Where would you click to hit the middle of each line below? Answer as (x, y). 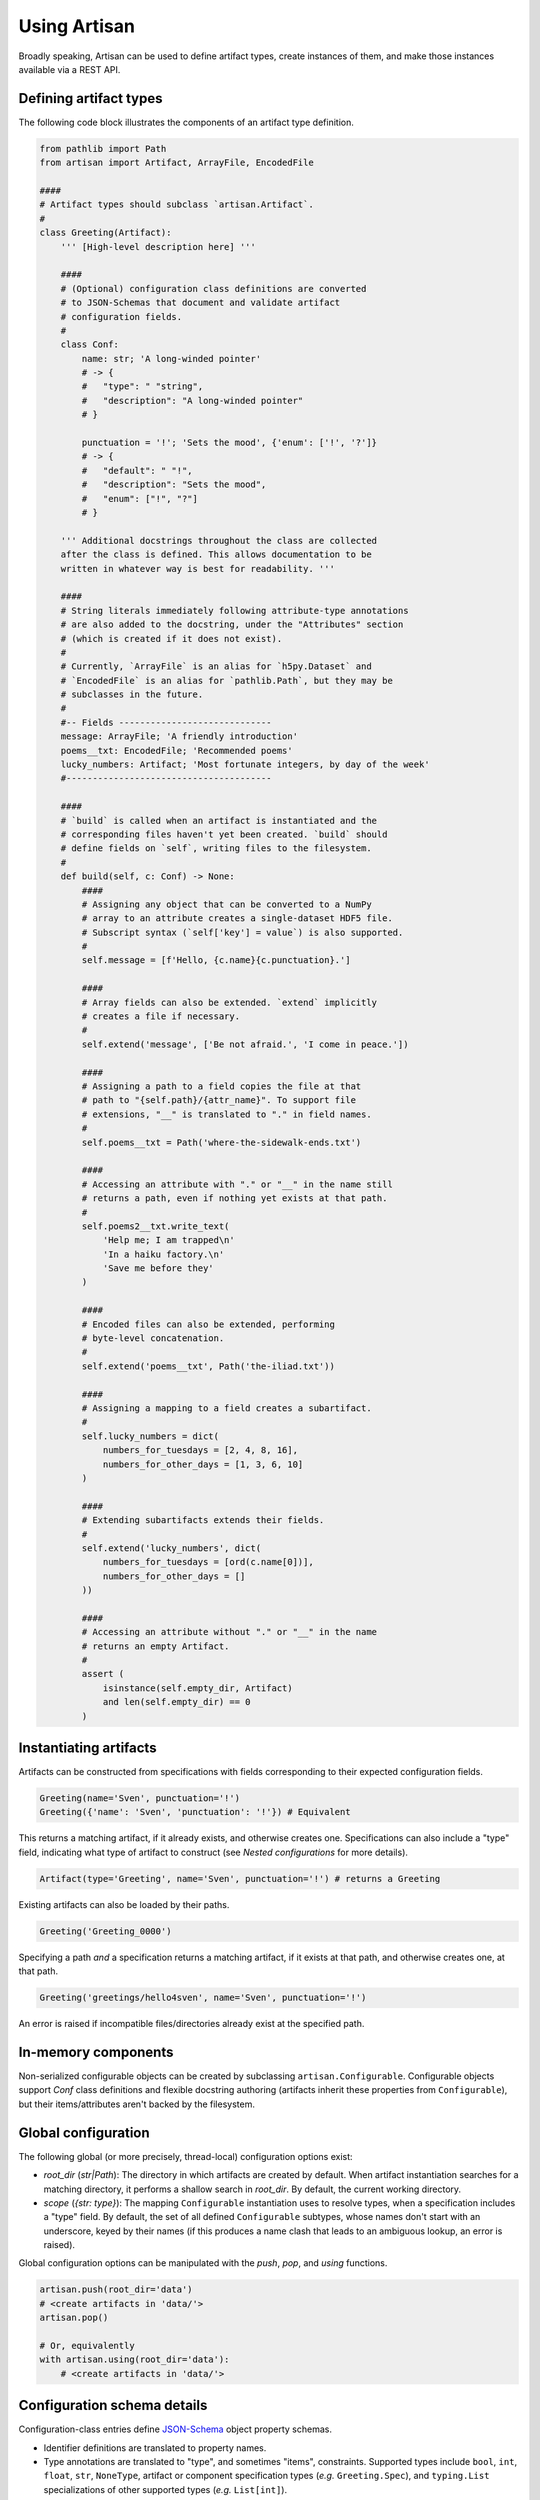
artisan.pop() (74, 2318)
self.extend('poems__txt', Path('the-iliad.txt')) (208, 1366)
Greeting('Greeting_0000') (105, 1931)
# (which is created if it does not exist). (171, 638)
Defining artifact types (90, 98)
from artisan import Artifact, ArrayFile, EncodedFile (176, 163)
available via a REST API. (69, 69)
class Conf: (90, 344)
